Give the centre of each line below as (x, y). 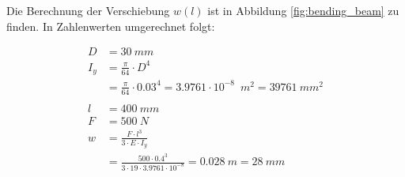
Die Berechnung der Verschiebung (88, 10)
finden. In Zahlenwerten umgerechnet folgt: (111, 26)
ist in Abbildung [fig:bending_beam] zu (303, 10)
